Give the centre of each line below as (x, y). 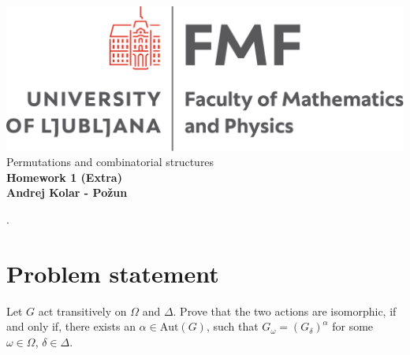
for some (353, 326)
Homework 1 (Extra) (64, 177)
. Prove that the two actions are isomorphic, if (285, 311)
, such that (232, 326)
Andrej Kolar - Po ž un (67, 192)
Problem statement (113, 273)
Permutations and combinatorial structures (110, 162)
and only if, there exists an (71, 326)
